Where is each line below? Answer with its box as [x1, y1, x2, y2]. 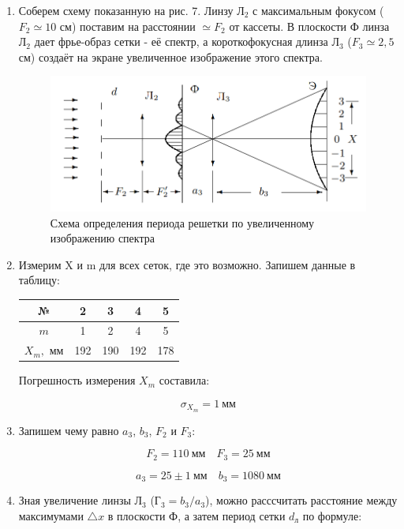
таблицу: [18, 272, 60, 288]
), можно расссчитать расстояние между [205, 492, 398, 508]
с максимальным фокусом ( [252, 2, 384, 18]
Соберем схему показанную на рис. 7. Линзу [18, 2, 234, 18]
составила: [159, 372, 210, 388]
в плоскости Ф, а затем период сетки [107, 507, 286, 523]
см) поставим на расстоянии [59, 17, 196, 34]
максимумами [18, 507, 84, 523]
